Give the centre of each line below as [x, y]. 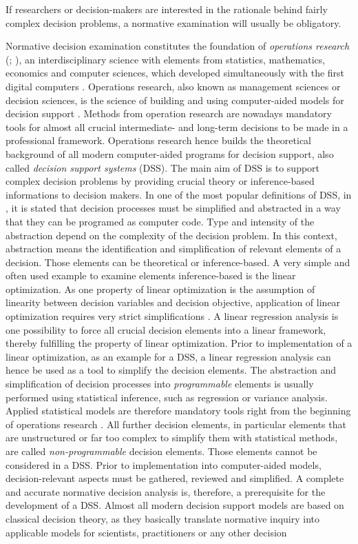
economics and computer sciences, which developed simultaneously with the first [175, 73]
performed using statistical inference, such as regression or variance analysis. [167, 397]
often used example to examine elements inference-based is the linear [151, 275]
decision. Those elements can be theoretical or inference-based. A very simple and [178, 262]
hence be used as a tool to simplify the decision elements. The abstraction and [171, 370]
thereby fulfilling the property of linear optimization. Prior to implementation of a [179, 343]
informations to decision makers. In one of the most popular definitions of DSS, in [179, 194]
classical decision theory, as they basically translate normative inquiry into [163, 518]
